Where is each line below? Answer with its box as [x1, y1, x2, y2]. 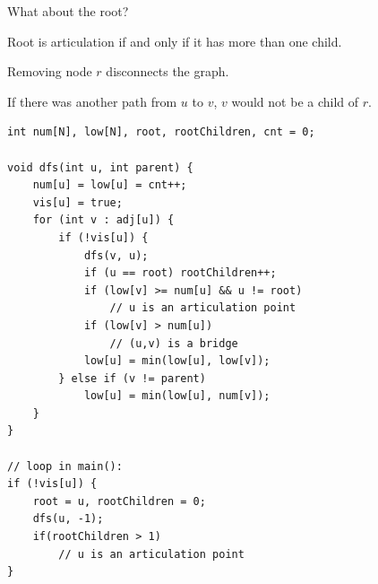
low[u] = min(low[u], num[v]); [83, 389, 271, 403]
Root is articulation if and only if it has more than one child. [7, 31, 342, 50]
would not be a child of [231, 92, 359, 110]
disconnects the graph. [106, 62, 229, 81]
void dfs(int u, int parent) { [7, 161, 193, 174]
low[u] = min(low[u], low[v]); [83, 354, 271, 368]
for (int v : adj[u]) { [32, 214, 175, 227]
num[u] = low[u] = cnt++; [32, 179, 187, 192]
